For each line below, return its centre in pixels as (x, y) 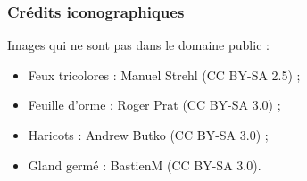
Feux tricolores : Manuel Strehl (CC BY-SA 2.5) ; (164, 74)
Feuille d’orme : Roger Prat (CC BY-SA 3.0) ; (154, 105)
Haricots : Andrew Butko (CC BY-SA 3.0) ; (148, 135)
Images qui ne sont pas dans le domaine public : (138, 45)
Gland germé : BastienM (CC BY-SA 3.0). (145, 165)
